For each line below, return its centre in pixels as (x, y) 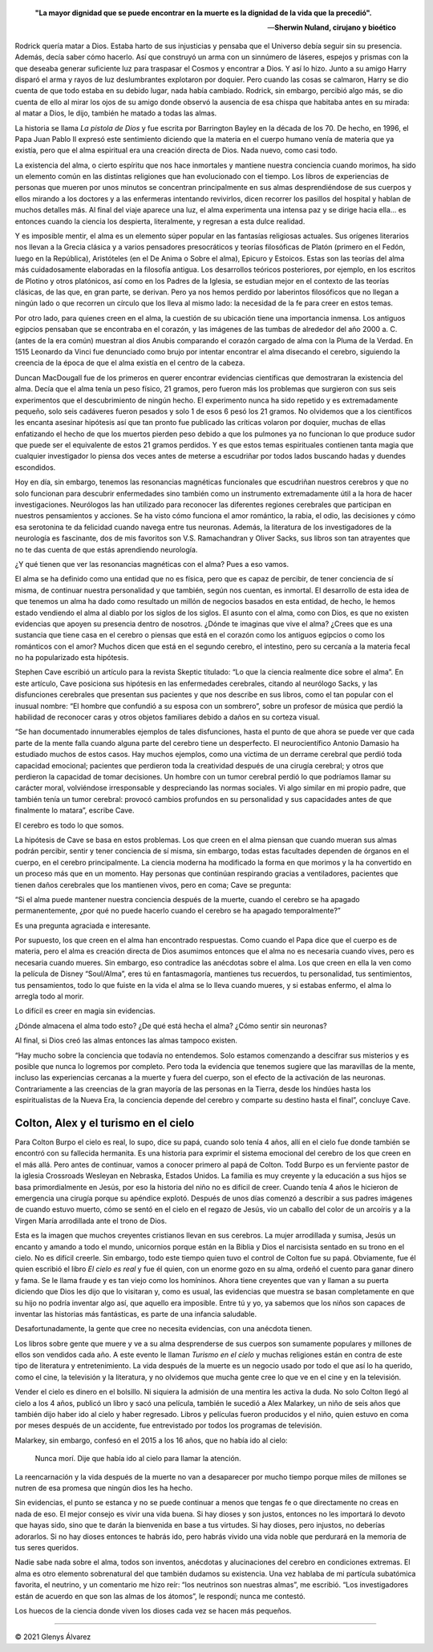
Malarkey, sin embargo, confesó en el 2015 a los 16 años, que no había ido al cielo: (151, 1440)
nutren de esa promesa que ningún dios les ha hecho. (103, 1488)
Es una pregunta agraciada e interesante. (83, 925)
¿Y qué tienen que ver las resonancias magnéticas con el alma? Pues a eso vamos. (152, 564)
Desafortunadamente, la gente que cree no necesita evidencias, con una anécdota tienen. (164, 1329)
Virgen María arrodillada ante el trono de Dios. (91, 1221)
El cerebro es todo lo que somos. (69, 825)
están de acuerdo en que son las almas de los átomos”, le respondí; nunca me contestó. (160, 1596)
